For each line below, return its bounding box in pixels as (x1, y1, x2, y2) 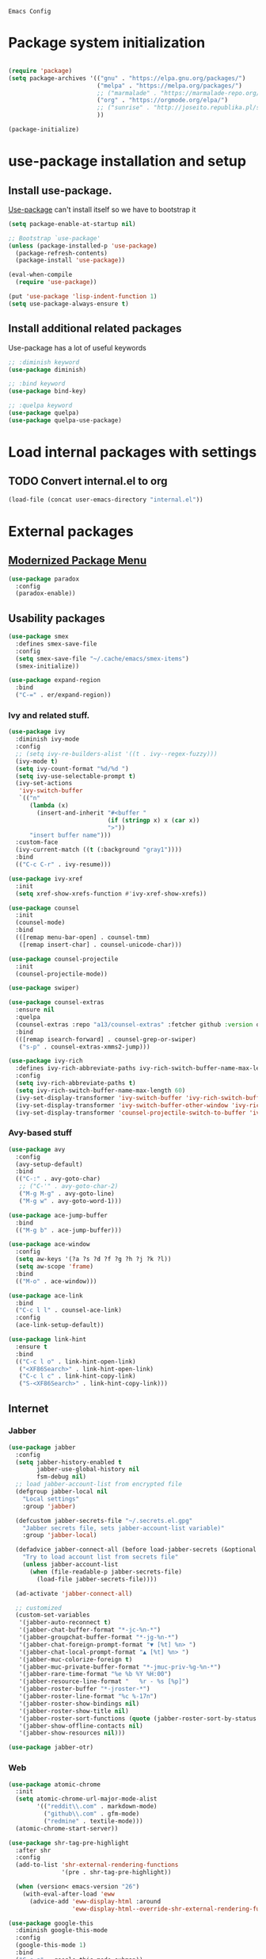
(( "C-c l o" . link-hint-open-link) (15, 1357, 136, 1366)
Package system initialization (8, 34, 206, 52)
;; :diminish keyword (8, 358, 80, 366)
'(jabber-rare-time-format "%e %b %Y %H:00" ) (18, 1670, 172, 1678)
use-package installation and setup (8, 152, 247, 171)
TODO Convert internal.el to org (8, 474, 168, 488)
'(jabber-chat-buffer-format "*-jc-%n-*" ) (18, 1626, 161, 1634)
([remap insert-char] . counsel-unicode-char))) (18, 941, 182, 949)
